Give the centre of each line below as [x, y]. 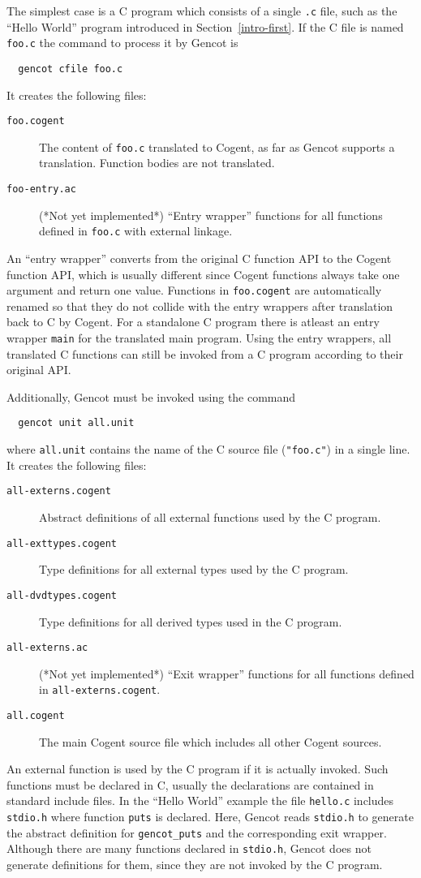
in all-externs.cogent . [100, 689]
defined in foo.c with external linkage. [136, 231]
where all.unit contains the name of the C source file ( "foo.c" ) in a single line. [208, 449]
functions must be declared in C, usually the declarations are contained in [190, 784]
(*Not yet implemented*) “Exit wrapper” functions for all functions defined [227, 673]
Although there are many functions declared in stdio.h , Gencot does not [189, 848]
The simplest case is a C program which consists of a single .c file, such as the [202, 11]
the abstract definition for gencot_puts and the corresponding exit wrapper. [197, 832]
